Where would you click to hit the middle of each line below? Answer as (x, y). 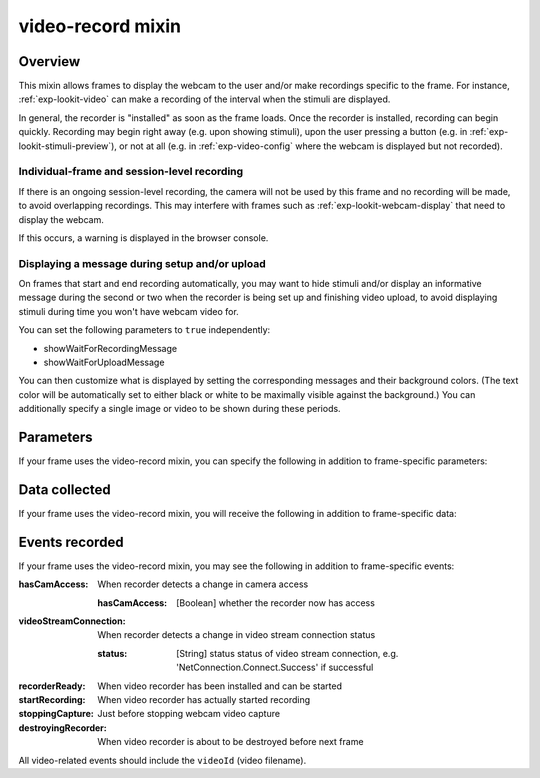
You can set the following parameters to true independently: (144, 330)
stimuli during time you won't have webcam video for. (128, 311)
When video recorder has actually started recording (203, 700)
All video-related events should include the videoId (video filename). (162, 760)
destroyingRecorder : (62, 727)
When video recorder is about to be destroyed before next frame (230, 742)
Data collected (65, 489)
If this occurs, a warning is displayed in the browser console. (143, 237)
